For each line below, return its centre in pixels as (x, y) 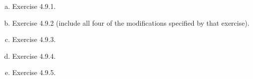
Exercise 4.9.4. (34, 56)
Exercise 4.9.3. (34, 39)
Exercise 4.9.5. (34, 72)
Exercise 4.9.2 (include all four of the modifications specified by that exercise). (131, 22)
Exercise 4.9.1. (34, 6)
